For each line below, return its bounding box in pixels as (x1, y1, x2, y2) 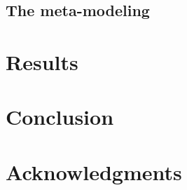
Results (6, 47, 78, 76)
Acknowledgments (6, 157, 182, 186)
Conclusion (6, 102, 114, 131)
